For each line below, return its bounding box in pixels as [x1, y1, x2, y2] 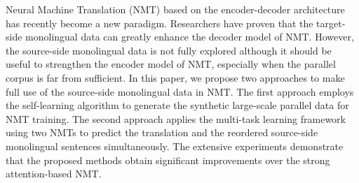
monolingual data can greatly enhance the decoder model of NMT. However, [25, 29, 354, 44]
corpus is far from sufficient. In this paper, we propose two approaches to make [6, 70, 345, 85]
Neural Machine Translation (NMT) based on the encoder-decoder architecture [6, 2, 345, 16]
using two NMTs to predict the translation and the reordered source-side [6, 125, 318, 140]
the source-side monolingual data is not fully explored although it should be [6, 43, 332, 57]
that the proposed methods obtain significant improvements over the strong [6, 152, 330, 167]
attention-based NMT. [6, 166, 102, 181]
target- [316, 15, 346, 30]
